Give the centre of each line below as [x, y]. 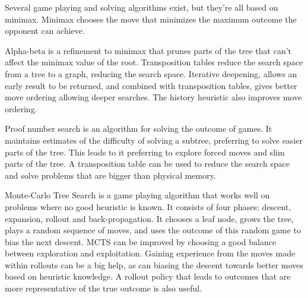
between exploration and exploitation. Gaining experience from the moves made [150, 253]
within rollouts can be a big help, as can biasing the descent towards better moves [154, 264]
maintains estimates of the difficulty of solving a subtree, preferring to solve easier [154, 140]
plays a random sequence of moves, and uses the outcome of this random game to [153, 230]
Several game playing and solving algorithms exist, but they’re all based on [142, 7]
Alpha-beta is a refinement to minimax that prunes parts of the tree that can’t [148, 50]
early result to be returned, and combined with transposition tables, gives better [151, 85]
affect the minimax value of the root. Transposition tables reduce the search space [154, 62]
